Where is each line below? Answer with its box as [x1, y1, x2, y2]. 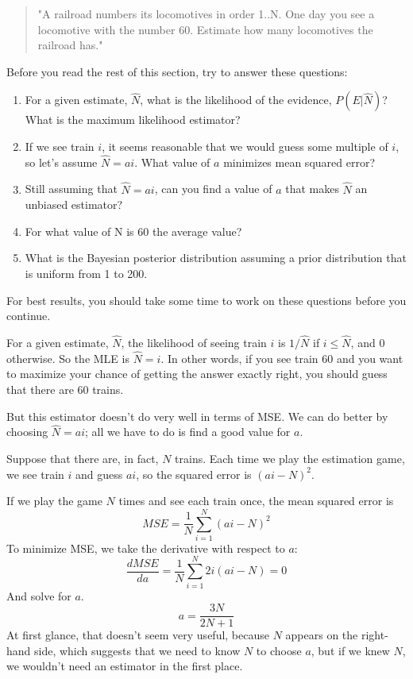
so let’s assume [25, 153, 98, 170]
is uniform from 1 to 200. [25, 264, 148, 281]
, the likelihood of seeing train [121, 334, 267, 350]
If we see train [25, 137, 95, 154]
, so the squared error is [136, 465, 252, 482]
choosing [6, 423, 48, 440]
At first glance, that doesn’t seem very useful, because [6, 627, 269, 643]
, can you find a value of [154, 180, 272, 197]
